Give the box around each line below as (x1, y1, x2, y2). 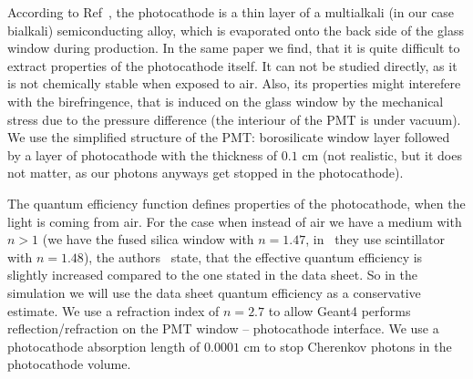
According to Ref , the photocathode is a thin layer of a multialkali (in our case (7, 3, 455, 21)
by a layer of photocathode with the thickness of (7, 145, 278, 164)
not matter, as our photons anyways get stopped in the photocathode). (7, 163, 404, 182)
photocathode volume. (7, 354, 131, 374)
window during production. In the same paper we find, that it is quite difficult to (7, 38, 460, 57)
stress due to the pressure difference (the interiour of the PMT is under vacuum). (7, 109, 461, 128)
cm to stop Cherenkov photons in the (243, 336, 452, 355)
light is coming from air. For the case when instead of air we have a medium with (7, 211, 462, 230)
